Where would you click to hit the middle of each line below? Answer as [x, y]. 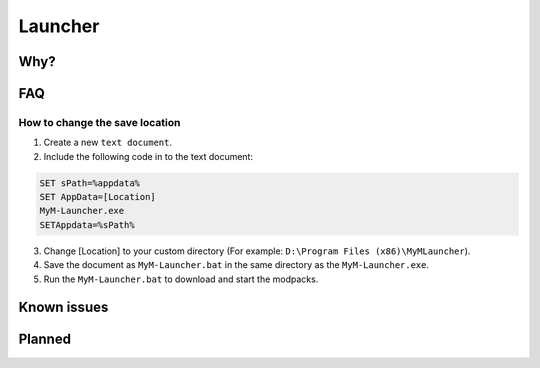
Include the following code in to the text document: [148, 156]
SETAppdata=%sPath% [87, 224]
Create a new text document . [107, 142]
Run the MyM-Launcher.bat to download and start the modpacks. [181, 279]
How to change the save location [99, 122]
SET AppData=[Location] [98, 197]
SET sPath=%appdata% [89, 183]
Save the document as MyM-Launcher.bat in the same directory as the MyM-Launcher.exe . [236, 265]
